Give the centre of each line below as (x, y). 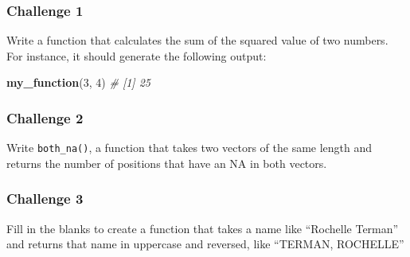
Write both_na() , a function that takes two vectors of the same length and (189, 148)
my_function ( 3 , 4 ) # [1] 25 (78, 82)
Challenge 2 (45, 117)
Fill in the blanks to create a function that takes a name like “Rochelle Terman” (203, 228)
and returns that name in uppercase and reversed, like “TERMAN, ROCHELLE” (205, 244)
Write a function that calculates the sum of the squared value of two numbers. (197, 40)
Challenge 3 (45, 199)
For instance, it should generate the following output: (137, 55)
